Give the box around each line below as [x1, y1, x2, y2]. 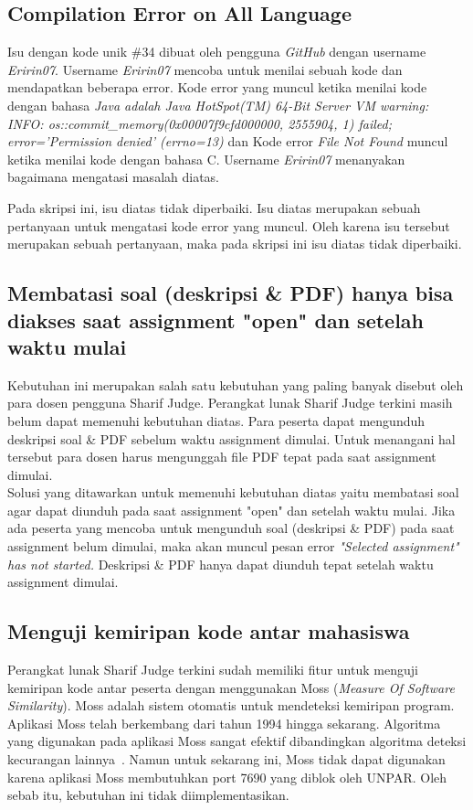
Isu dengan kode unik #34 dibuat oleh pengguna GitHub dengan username [7, 42, 426, 61]
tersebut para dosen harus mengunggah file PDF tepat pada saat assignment [7, 447, 436, 466]
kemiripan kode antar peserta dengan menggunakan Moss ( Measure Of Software [7, 677, 455, 697]
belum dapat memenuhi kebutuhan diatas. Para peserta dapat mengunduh [7, 410, 426, 430]
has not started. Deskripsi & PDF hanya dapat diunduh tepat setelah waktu [7, 554, 434, 573]
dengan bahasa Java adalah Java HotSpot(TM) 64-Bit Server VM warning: [7, 95, 429, 114]
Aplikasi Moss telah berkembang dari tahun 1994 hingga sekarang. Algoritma [7, 713, 441, 732]
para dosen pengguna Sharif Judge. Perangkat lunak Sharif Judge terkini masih [7, 393, 453, 412]
